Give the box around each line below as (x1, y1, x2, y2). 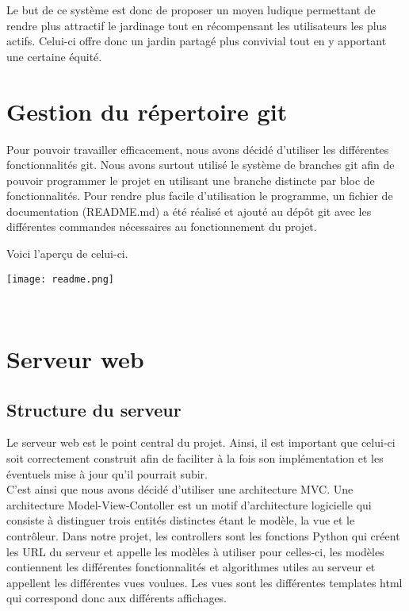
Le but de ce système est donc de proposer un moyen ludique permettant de (6, 2, 376, 17)
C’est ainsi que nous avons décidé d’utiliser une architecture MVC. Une (6, 481, 354, 498)
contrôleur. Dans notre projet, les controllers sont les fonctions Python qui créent (6, 528, 400, 544)
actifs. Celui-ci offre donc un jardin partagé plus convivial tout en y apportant (6, 33, 387, 49)
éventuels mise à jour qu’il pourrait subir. (6, 465, 208, 482)
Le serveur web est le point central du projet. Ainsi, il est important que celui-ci (6, 434, 396, 451)
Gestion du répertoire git (6, 94, 288, 127)
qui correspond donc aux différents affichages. (6, 590, 227, 606)
